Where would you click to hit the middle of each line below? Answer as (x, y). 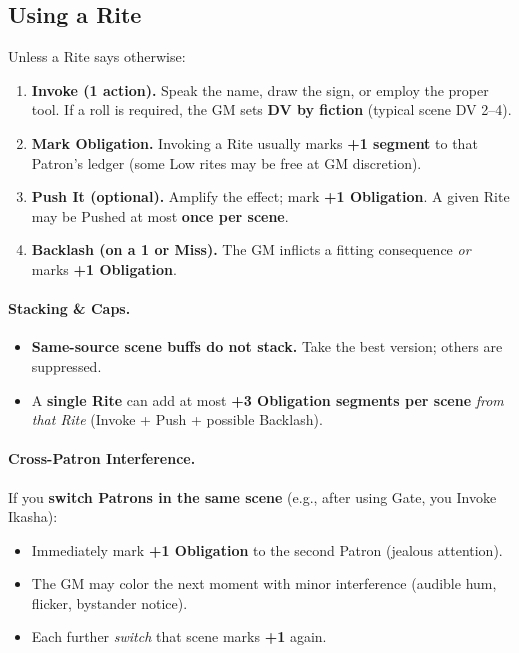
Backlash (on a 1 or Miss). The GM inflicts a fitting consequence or (251, 249)
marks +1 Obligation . (104, 268)
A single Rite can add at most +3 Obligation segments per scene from (267, 399)
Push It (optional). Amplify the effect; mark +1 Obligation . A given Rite (270, 196)
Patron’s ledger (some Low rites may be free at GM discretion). (226, 162)
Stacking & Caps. (69, 308)
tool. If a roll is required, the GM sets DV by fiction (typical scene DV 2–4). (271, 109)
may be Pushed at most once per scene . (160, 215)
